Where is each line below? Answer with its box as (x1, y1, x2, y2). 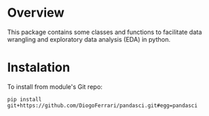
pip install (7, 96, 42, 103)
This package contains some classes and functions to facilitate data (7, 28, 202, 36)
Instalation (7, 60, 70, 76)
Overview (7, 5, 65, 21)
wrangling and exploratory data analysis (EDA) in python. (7, 35, 171, 43)
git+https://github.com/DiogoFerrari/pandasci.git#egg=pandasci (7, 102, 198, 109)
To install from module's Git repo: (7, 82, 103, 91)
